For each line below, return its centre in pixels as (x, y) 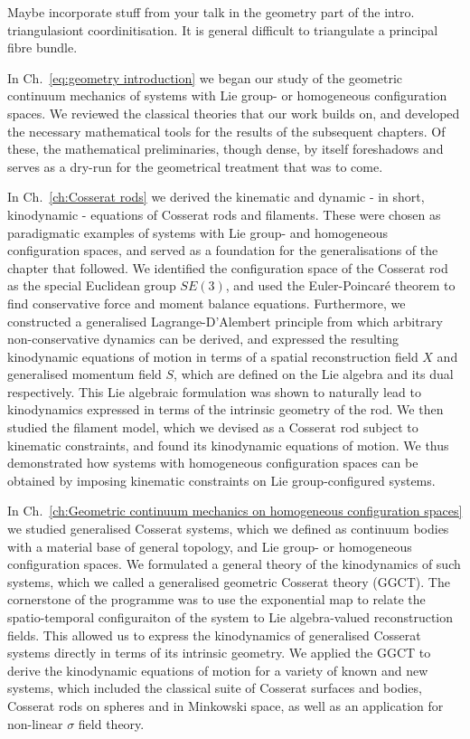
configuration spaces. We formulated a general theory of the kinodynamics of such (234, 564)
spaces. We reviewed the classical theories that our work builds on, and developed (234, 113)
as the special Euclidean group (92, 285)
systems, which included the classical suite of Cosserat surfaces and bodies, (215, 688)
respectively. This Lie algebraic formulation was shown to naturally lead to (214, 391)
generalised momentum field (85, 374)
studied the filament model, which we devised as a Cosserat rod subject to (213, 427)
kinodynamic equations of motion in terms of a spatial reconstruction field (213, 356)
